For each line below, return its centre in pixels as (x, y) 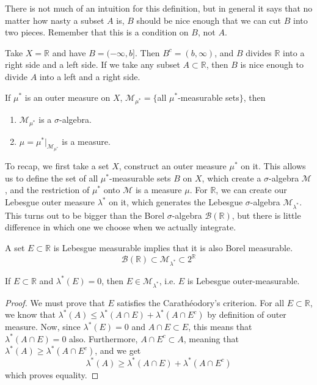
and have (69, 52)
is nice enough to (272, 64)
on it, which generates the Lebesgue (176, 202)
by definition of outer (247, 314)
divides (259, 52)
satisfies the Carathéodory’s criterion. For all (201, 302)
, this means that (220, 327)
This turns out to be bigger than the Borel (85, 215)
